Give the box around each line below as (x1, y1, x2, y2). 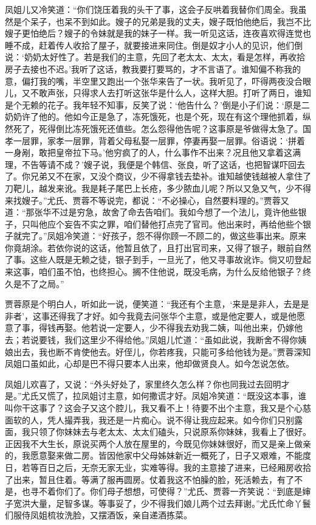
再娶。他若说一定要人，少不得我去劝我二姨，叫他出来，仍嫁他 (55, 321, 303, 334)
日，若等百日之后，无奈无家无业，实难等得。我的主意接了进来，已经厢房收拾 (5, 461, 311, 473)
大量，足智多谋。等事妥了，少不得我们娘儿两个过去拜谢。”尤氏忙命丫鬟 (30, 496, 311, 509)
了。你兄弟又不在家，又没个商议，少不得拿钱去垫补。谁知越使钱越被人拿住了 (5, 170, 311, 183)
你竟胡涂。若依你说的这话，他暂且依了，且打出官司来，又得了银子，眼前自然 (5, 241, 311, 254)
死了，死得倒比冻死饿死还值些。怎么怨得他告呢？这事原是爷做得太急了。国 (13, 122, 311, 134)
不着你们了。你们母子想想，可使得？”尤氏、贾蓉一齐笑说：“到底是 (38, 485, 303, 498)
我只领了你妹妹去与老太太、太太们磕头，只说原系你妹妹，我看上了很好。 (21, 425, 311, 438)
